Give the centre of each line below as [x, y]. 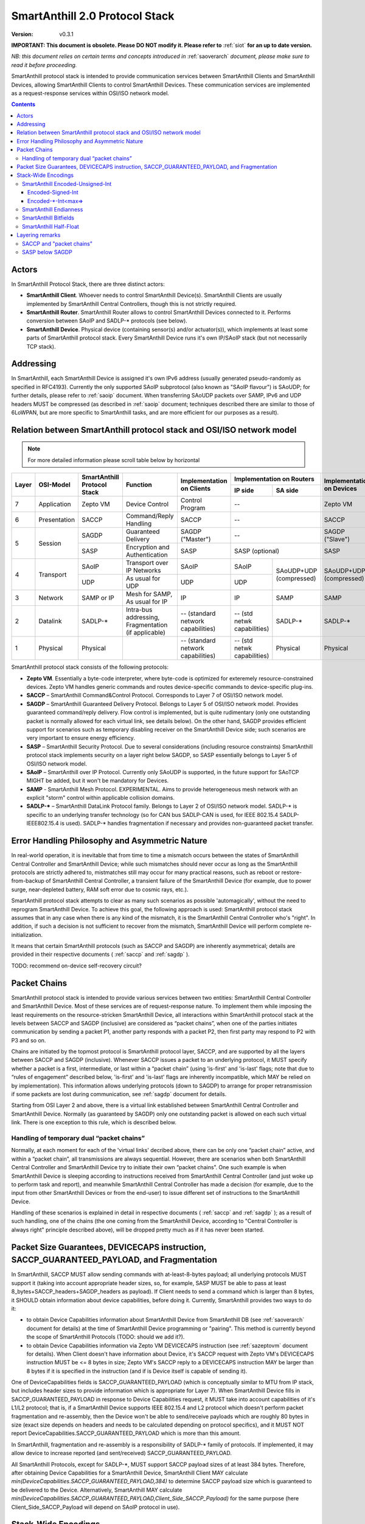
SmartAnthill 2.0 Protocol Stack [93, 16]
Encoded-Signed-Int [53, 193]
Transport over [147, 563]
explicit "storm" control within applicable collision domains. [100, 798]
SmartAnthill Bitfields [48, 218]
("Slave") [337, 539]
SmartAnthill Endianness [53, 209]
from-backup [28, 881]
